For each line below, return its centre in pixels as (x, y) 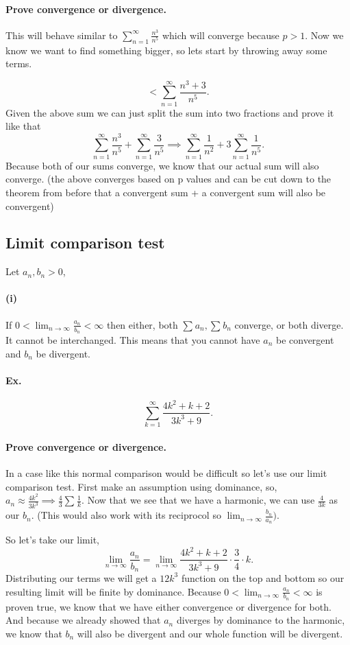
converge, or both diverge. (289, 324)
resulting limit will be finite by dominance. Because (113, 591)
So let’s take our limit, (53, 540)
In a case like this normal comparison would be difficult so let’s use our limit (166, 473)
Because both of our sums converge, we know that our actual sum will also (162, 165)
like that (23, 126)
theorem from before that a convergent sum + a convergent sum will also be (166, 192)
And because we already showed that (83, 620)
